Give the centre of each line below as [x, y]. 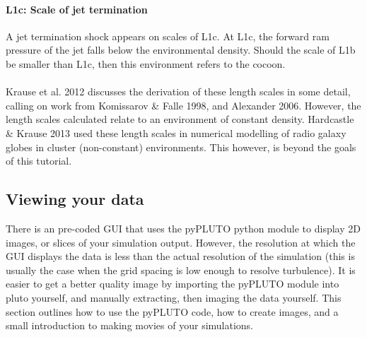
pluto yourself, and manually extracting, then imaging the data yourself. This [174, 297]
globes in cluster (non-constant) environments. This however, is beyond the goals [181, 147]
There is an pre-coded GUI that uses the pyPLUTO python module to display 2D [183, 228]
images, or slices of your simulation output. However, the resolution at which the [181, 242]
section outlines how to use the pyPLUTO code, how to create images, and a [172, 311]
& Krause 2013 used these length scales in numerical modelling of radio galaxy [176, 132]
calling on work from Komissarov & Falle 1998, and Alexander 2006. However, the [183, 105]
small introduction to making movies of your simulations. [130, 325]
